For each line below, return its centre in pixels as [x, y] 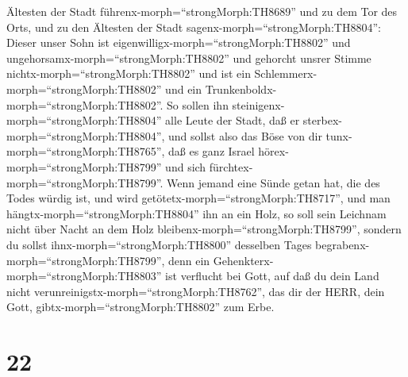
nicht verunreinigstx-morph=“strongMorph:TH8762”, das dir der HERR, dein [196, 291]
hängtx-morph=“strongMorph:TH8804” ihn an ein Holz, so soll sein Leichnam [196, 213]
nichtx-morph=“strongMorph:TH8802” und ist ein [129, 73]
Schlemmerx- [286, 73]
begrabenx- [343, 244]
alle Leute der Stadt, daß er [233, 120]
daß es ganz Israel [212, 151]
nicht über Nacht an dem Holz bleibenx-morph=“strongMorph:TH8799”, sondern [204, 229]
